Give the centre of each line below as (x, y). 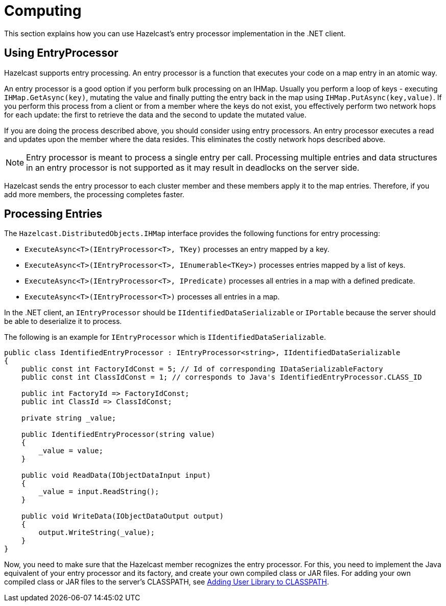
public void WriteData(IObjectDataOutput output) (122, 516)
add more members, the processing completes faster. (94, 194)
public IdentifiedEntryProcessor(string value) (118, 435)
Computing (43, 11)
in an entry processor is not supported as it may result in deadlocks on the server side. (193, 167)
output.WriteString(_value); (97, 533)
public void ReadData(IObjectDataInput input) (116, 475)
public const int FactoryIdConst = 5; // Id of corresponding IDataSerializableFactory (202, 369)
